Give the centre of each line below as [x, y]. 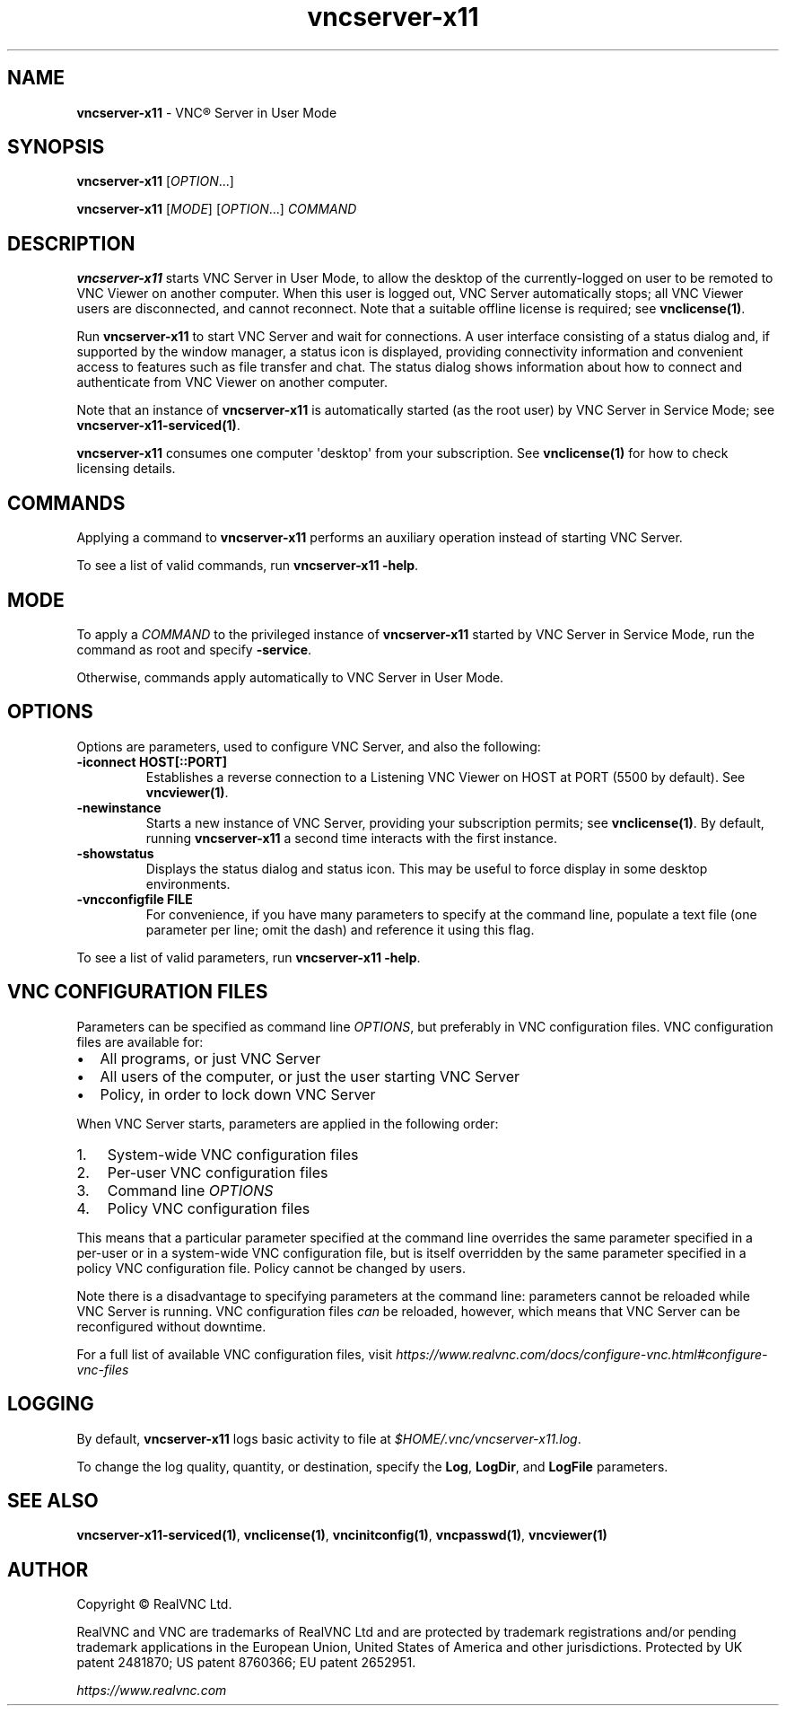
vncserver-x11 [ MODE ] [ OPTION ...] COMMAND [217, 209]
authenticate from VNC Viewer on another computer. [232, 382]
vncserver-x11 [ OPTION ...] [155, 181]
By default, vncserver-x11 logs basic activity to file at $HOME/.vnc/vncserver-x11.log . [329, 1438]
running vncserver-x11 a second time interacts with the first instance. [351, 838]
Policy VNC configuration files [209, 1208]
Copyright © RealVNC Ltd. [154, 1604]
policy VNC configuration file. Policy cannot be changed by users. [271, 1268]
